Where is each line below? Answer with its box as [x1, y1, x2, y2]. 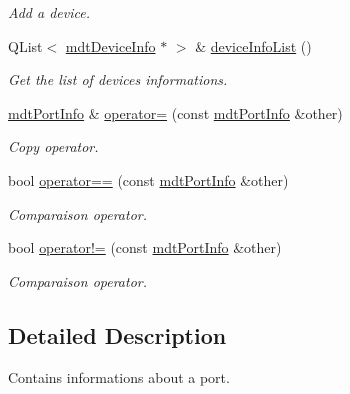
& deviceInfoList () [195, 35, 312, 56]
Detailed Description [8, 319, 227, 350]
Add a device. [8, 2, 90, 22]
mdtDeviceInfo [65, 35, 156, 56]
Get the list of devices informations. [8, 69, 228, 90]
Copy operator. [8, 136, 99, 157]
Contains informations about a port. [8, 366, 230, 387]
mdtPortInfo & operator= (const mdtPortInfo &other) [8, 102, 343, 123]
